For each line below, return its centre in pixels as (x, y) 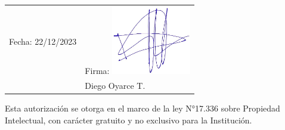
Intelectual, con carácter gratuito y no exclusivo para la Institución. (128, 120)
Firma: (97, 71)
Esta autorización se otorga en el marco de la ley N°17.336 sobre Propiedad (142, 108)
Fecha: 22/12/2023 (43, 41)
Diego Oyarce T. (115, 85)
